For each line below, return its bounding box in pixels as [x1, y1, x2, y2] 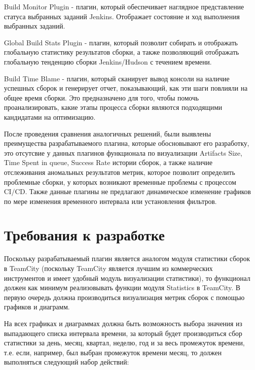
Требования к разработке [4, 225, 165, 245]
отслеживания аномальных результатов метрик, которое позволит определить [4, 167, 235, 177]
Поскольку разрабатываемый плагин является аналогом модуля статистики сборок [4, 253, 250, 264]
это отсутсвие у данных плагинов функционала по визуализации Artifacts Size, [4, 147, 243, 158]
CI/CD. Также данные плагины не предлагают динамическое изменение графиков [4, 186, 251, 197]
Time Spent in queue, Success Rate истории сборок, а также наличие [4, 157, 213, 168]
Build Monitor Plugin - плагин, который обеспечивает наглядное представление [4, 1, 244, 11]
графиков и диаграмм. [4, 302, 70, 312]
